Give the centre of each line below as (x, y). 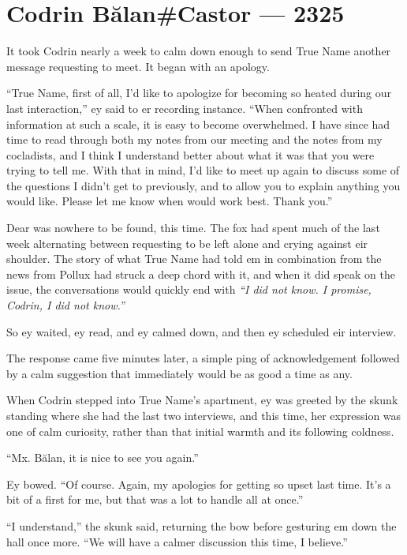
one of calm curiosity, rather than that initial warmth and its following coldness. (200, 431)
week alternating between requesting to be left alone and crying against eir (187, 243)
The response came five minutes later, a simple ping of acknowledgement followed (203, 358)
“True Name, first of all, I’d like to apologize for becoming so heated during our (199, 93)
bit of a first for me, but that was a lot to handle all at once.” (155, 499)
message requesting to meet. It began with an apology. (138, 66)
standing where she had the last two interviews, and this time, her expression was (204, 415)
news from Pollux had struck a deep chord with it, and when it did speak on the (201, 274)
